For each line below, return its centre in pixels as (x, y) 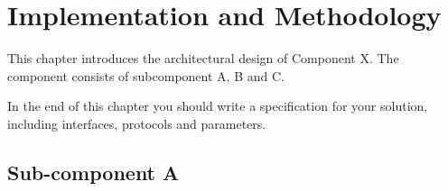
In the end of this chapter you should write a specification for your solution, (218, 106)
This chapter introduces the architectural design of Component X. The (203, 58)
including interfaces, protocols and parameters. (137, 123)
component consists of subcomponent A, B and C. (146, 75)
